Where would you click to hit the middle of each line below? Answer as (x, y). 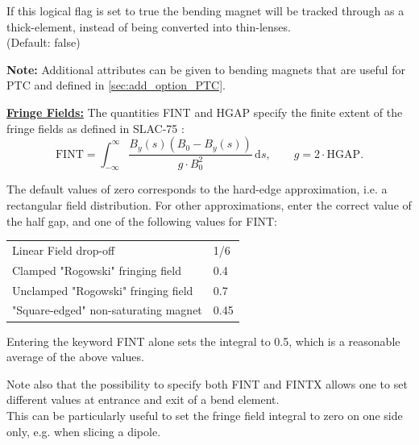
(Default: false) (44, 42)
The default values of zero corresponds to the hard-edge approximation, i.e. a (197, 189)
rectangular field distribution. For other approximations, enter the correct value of (209, 204)
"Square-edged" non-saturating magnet (107, 310)
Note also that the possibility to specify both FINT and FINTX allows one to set (207, 383)
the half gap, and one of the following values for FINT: (142, 220)
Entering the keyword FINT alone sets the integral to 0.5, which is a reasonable (203, 341)
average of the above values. (75, 357)
